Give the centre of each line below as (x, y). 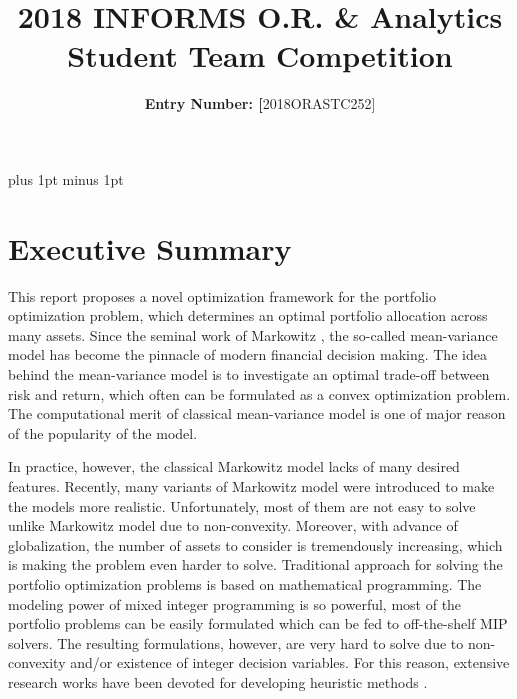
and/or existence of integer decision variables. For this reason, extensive (290, 662)
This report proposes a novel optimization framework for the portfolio (222, 295)
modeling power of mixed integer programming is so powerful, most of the (235, 603)
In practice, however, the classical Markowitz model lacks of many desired (234, 466)
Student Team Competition (260, 55)
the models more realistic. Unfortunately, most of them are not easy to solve (242, 505)
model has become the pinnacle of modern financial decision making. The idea (247, 354)
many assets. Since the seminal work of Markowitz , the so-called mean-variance (253, 334)
